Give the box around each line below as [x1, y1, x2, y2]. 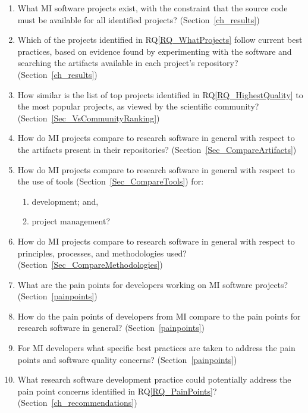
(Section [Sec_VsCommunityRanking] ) [17, 111, 160, 124]
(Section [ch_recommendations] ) [17, 396, 137, 409]
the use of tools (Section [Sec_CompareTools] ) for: [17, 175, 204, 187]
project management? [32, 215, 111, 227]
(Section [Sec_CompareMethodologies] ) [17, 258, 163, 271]
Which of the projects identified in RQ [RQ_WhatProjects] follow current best [17, 33, 303, 46]
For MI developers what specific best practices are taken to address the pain [17, 342, 296, 354]
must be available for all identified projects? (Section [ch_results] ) [17, 13, 260, 26]
